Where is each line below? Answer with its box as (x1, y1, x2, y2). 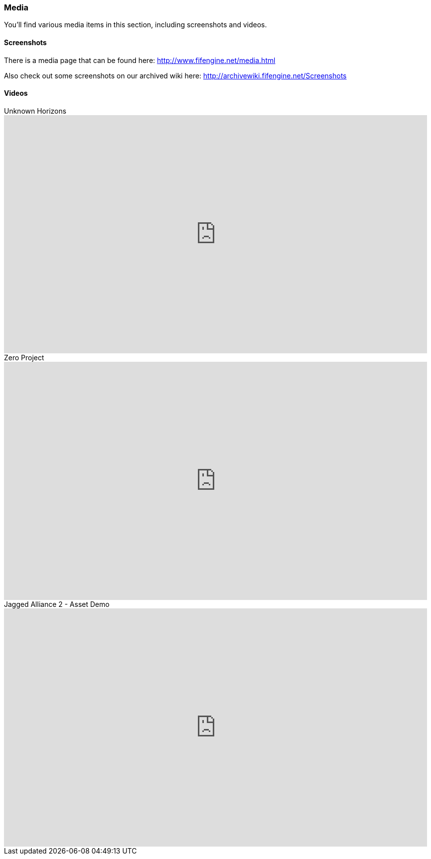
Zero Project (4, 353, 44, 362)
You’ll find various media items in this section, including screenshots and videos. (4, 20, 267, 29)
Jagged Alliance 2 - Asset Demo (4, 599, 110, 608)
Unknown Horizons (4, 106, 66, 115)
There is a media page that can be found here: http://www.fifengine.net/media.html (4, 56, 276, 65)
